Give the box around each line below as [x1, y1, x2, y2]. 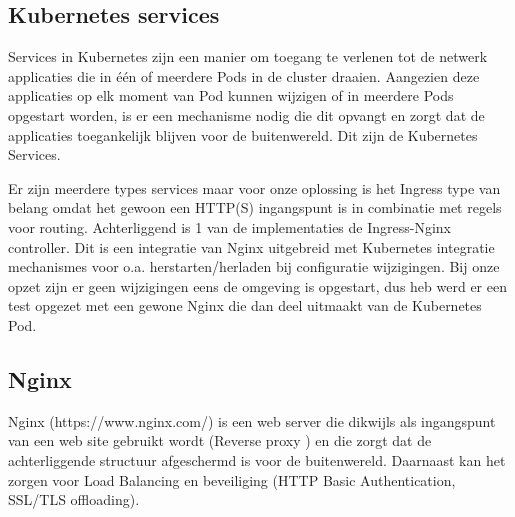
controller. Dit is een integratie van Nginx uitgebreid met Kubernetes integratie [8, 236, 495, 257]
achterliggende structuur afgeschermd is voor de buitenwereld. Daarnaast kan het [8, 449, 506, 470]
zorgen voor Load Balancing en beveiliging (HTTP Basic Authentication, [8, 469, 456, 490]
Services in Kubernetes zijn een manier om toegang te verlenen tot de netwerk [8, 46, 488, 67]
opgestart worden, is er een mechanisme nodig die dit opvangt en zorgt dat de [8, 104, 485, 125]
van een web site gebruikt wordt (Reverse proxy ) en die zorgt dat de [8, 430, 432, 451]
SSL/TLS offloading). [8, 489, 140, 510]
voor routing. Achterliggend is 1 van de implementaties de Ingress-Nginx [8, 216, 452, 237]
